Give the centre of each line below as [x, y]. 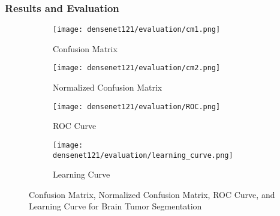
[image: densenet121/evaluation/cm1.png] [137, 30]
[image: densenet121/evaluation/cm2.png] [137, 68]
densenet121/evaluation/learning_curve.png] [143, 155]
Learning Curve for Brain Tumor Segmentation [115, 206]
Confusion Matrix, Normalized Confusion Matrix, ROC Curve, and [152, 194]
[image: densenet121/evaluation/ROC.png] [137, 106]
